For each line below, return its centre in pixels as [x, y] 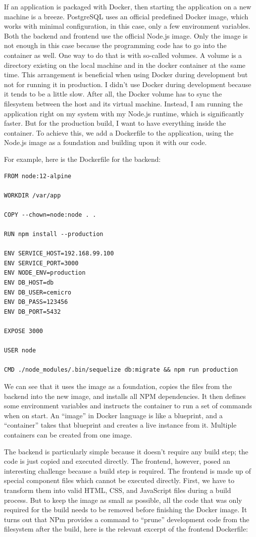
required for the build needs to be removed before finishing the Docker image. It [126, 510]
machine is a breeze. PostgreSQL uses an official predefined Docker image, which [126, 16]
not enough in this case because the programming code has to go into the [115, 45]
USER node [20, 351]
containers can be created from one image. [68, 434]
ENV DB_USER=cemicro [38, 292]
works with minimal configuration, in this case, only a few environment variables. [127, 26]
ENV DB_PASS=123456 [36, 302]
